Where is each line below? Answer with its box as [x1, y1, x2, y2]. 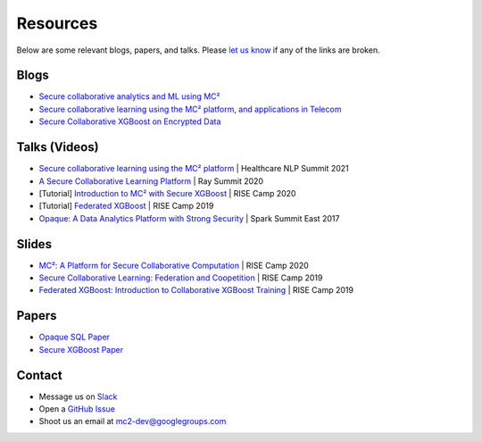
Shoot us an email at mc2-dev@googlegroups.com [38, 416, 227, 427]
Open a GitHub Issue [38, 403, 116, 414]
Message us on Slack [38, 391, 118, 402]
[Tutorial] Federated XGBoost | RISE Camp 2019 [38, 201, 214, 212]
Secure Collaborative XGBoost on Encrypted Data [38, 116, 221, 127]
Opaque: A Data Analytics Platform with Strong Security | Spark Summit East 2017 [38, 213, 340, 223]
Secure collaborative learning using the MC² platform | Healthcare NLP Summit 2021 [38, 163, 349, 174]
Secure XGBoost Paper [38, 344, 124, 354]
